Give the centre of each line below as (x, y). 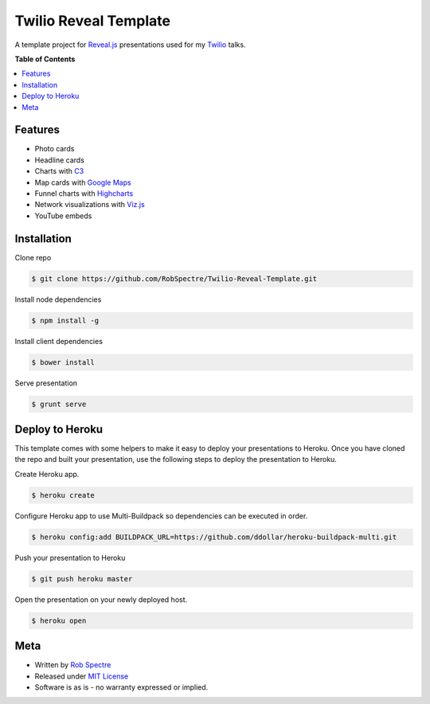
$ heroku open (59, 620)
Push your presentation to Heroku (70, 557)
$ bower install (63, 362)
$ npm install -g (65, 320)
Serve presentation (46, 383)
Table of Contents (45, 59)
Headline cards (60, 160)
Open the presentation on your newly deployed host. (101, 599)
